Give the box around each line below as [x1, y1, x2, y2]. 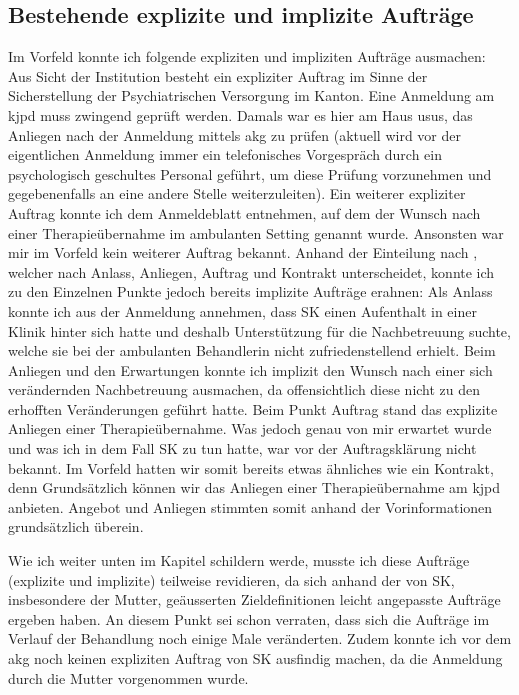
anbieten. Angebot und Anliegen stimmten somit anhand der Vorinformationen [8, 496, 493, 517]
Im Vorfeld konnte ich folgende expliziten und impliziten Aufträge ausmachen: [8, 46, 486, 67]
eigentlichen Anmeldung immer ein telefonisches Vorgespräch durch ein [8, 144, 442, 165]
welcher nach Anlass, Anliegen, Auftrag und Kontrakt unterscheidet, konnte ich [8, 261, 495, 282]
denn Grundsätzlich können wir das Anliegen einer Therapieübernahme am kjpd [8, 477, 501, 498]
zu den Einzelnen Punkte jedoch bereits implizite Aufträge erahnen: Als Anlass [8, 281, 493, 302]
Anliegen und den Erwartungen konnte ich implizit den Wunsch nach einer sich [8, 359, 493, 380]
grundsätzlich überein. [8, 516, 144, 537]
